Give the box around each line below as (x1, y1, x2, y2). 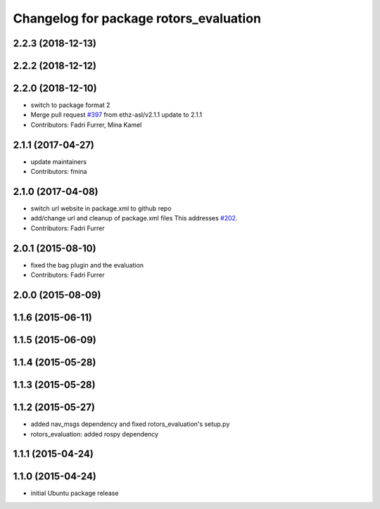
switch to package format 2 (30, 101, 110, 109)
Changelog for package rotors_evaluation (13, 11, 262, 26)
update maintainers (30, 157, 87, 165)
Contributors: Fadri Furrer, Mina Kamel (30, 120, 142, 129)
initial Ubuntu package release (30, 489, 119, 498)
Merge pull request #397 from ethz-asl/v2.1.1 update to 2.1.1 (30, 111, 203, 119)
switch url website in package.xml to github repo (30, 204, 172, 213)
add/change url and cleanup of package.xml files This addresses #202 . (30, 214, 238, 222)
